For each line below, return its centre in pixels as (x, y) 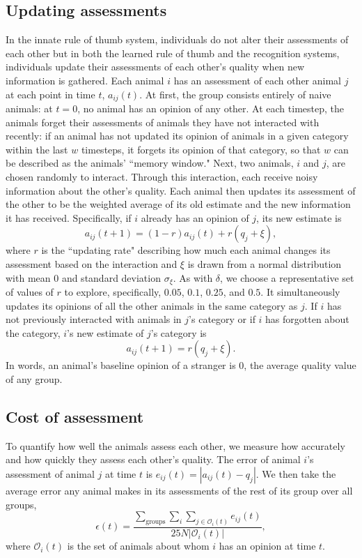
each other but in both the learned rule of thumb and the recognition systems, (173, 53)
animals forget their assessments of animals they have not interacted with (163, 122)
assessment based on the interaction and (92, 263)
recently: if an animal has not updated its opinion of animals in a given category (177, 136)
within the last (37, 149)
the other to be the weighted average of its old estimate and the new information (178, 204)
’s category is (179, 332)
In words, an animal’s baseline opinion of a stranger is (121, 365)
